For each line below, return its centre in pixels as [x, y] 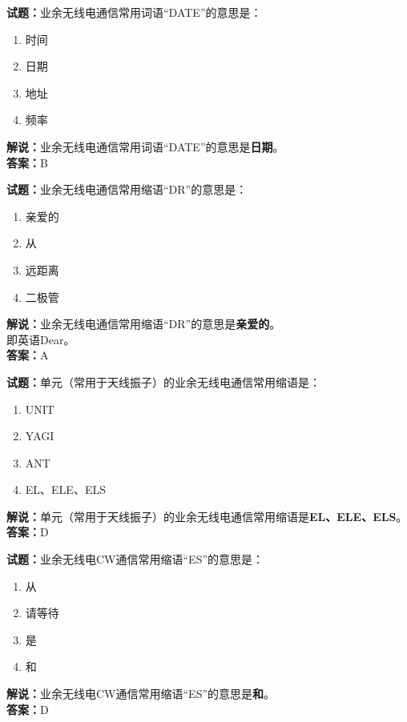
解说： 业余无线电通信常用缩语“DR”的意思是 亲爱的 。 [144, 324]
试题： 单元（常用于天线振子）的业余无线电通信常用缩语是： [163, 381]
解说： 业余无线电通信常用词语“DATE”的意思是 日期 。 [145, 146]
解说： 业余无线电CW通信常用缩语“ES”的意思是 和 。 [141, 694]
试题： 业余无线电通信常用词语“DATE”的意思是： [134, 12]
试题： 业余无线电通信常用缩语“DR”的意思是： [127, 189]
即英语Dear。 [41, 339]
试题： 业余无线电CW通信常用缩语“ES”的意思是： [135, 559]
